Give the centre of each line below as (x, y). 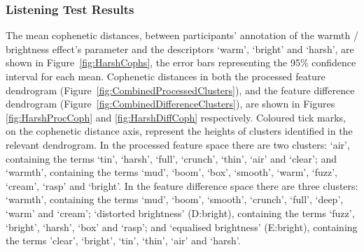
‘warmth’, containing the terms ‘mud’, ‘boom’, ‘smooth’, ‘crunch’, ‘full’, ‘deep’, (175, 199)
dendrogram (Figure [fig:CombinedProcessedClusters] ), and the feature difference (180, 90)
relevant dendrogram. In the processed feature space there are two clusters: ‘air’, (178, 144)
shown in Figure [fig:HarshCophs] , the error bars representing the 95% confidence (181, 62)
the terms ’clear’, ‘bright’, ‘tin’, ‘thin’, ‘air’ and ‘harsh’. (123, 240)
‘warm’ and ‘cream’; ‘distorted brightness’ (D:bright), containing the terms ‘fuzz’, (180, 213)
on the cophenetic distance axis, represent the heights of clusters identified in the (179, 131)
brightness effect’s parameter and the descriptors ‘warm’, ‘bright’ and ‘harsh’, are (180, 49)
